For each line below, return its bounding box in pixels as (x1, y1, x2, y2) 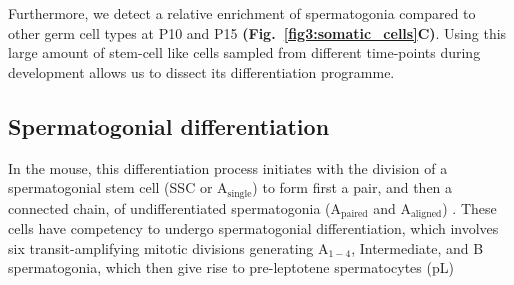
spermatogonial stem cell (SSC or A (8, 177, 228, 198)
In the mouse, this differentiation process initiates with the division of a (8, 157, 448, 178)
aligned (410, 209, 442, 220)
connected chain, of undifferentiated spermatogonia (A (8, 197, 342, 218)
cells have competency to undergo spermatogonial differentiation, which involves (8, 218, 499, 239)
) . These (442, 197, 497, 218)
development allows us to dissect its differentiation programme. (8, 61, 395, 82)
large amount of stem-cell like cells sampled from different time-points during (8, 42, 481, 63)
